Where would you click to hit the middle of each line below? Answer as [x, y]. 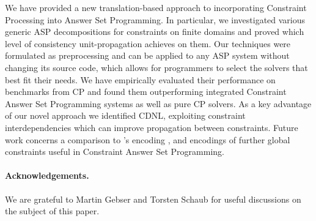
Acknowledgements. [47, 175]
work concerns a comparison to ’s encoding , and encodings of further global [148, 139]
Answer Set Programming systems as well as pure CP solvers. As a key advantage [158, 103]
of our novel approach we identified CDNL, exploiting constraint [125, 115]
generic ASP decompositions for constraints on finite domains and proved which [155, 32]
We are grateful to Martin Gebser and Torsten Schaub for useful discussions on [153, 199]
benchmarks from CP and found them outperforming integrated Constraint [146, 92]
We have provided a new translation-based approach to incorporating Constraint [156, 7]
